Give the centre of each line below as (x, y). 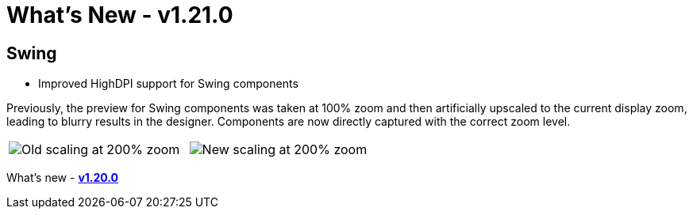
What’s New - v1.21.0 (120, 15)
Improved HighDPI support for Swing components (168, 84)
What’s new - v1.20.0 (63, 178)
